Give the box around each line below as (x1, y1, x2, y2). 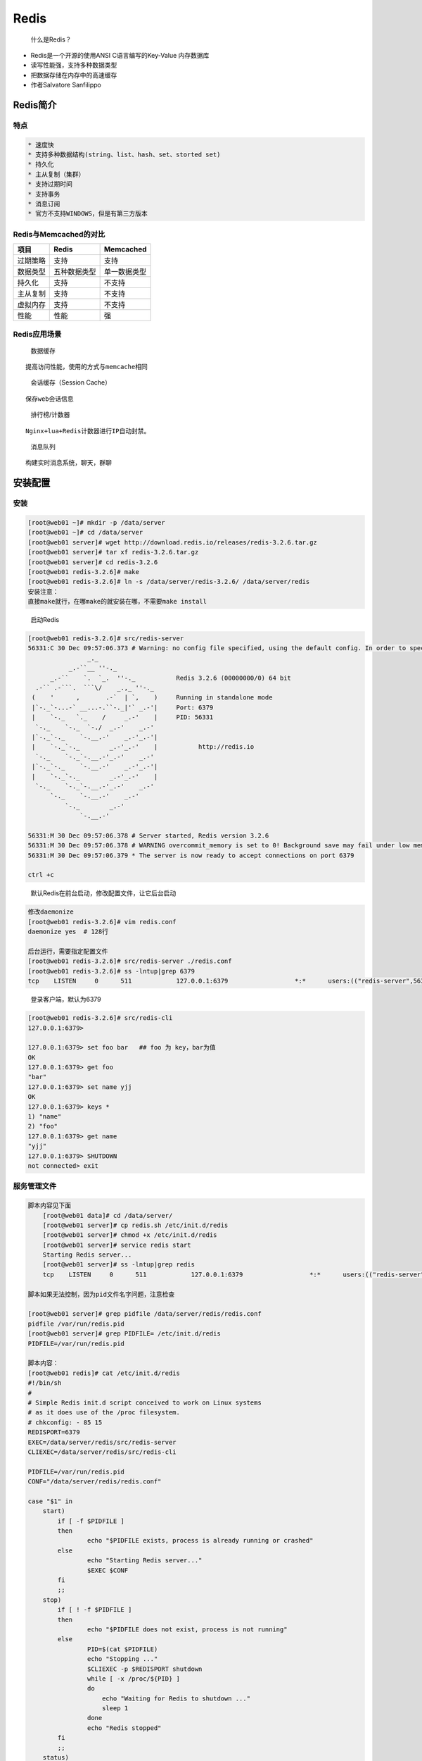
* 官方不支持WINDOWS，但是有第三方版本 (27, 210, 148, 218)
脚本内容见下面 (27, 1202, 72, 1209)
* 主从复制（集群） (27, 170, 85, 178)
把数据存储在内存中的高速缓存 (30, 70, 117, 79)
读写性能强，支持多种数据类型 (30, 61, 117, 70)
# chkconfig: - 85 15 (27, 1418, 103, 1426)
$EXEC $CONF (87, 1566, 129, 1574)
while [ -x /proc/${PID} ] (87, 1674, 181, 1683)
